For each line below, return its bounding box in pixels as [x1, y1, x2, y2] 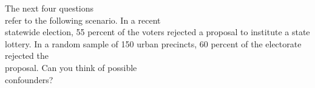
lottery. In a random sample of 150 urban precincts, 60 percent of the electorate [5, 37, 302, 50]
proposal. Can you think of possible [5, 61, 137, 73]
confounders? [5, 73, 53, 86]
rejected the [5, 49, 49, 62]
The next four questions [5, 2, 94, 14]
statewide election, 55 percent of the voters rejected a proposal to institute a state [5, 25, 310, 38]
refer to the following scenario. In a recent [5, 13, 161, 26]
